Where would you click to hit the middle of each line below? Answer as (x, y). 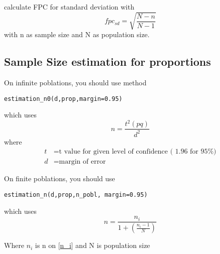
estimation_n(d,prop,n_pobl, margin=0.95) (76, 195)
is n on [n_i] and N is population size (93, 245)
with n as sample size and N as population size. (77, 34)
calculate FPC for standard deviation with (69, 7)
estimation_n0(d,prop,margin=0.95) (63, 99)
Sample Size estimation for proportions (107, 61)
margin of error (82, 162)
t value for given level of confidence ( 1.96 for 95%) (138, 152)
